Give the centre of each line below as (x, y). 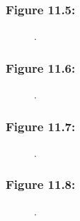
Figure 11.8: (41, 184)
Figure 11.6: (41, 67)
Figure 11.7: (41, 126)
